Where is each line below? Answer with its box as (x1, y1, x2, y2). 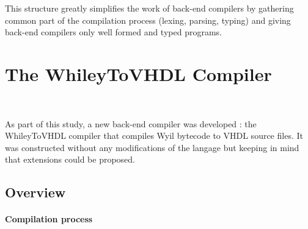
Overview (5, 183, 66, 202)
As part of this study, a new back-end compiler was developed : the (5, 117, 257, 130)
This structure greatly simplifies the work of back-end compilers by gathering (5, 2, 294, 14)
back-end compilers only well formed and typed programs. (5, 26, 222, 38)
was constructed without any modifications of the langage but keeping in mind (5, 141, 299, 153)
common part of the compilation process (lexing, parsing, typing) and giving (5, 13, 291, 26)
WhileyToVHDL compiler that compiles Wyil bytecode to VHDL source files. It (5, 129, 303, 142)
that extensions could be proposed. (5, 153, 136, 166)
